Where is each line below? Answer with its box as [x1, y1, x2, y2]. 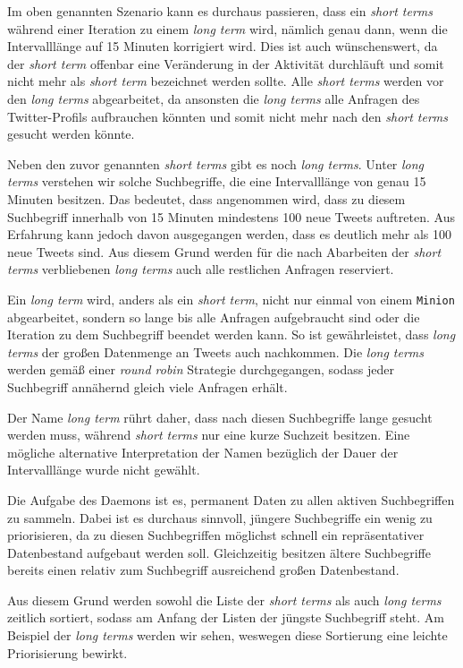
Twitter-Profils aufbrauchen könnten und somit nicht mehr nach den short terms [7, 107, 449, 125]
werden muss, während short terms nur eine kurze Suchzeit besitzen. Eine [7, 425, 410, 444]
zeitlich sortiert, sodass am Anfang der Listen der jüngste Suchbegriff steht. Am [7, 608, 444, 627]
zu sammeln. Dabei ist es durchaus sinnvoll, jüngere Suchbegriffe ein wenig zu [7, 508, 433, 527]
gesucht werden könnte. [7, 124, 135, 143]
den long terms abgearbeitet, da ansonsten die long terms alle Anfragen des [7, 89, 420, 107]
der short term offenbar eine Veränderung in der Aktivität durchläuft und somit [7, 54, 444, 73]
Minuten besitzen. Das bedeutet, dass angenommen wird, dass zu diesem [7, 189, 406, 208]
